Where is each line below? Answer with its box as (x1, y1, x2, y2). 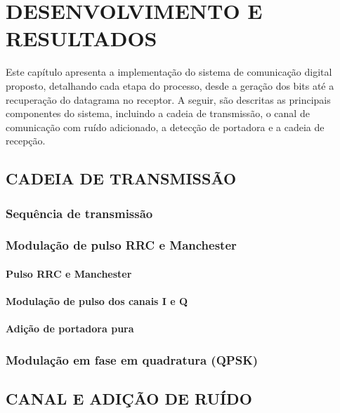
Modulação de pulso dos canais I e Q (6, 294, 188, 309)
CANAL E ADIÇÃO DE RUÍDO (6, 388, 252, 409)
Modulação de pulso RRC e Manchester (6, 236, 237, 254)
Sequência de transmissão (6, 204, 153, 222)
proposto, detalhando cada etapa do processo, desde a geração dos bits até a (6, 78, 334, 93)
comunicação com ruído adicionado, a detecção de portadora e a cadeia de (6, 119, 325, 134)
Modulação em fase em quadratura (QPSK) (6, 351, 259, 368)
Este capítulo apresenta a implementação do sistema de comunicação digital (6, 65, 332, 79)
